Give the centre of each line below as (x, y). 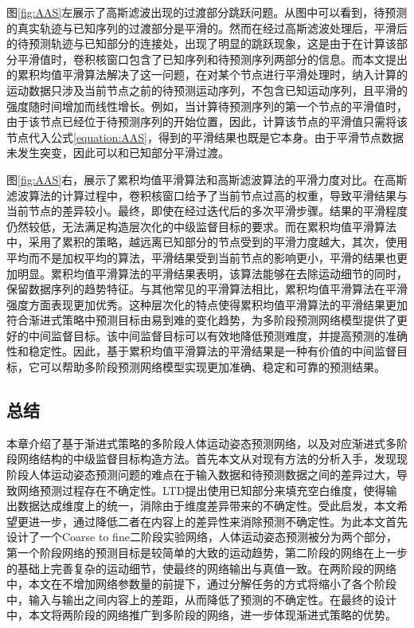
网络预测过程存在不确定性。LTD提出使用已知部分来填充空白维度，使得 (201, 490)
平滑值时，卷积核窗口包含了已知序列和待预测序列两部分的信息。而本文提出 (212, 59)
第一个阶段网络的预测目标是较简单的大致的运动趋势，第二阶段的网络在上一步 (207, 553)
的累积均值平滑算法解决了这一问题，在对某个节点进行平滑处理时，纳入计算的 (207, 75)
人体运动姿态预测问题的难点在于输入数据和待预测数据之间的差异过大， (212, 475)
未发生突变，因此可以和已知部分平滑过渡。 (118, 153)
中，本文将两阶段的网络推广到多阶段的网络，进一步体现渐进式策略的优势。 (201, 615)
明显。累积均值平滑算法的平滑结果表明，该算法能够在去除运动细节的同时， (212, 273)
